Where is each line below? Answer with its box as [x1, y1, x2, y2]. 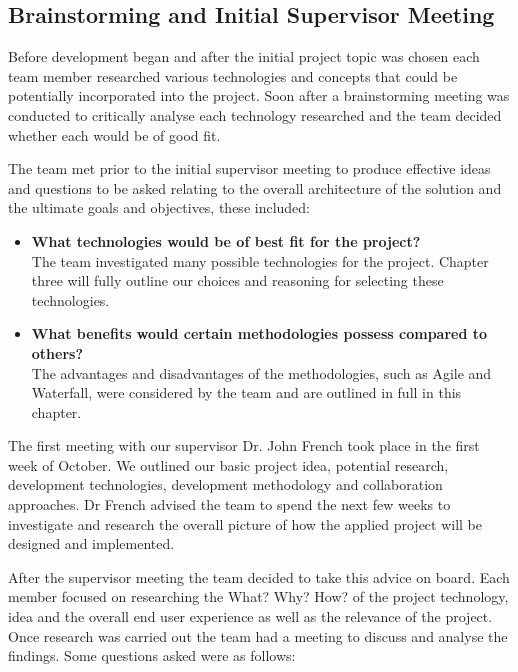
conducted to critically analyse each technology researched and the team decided [8, 104, 502, 125]
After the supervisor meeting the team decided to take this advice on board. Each [8, 566, 510, 587]
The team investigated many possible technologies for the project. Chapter [31, 250, 489, 271]
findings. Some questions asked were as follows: [8, 645, 296, 666]
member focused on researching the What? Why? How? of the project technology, [8, 586, 509, 607]
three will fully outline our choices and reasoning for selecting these [31, 270, 444, 291]
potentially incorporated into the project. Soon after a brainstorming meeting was [8, 85, 510, 106]
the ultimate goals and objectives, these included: [8, 197, 311, 218]
